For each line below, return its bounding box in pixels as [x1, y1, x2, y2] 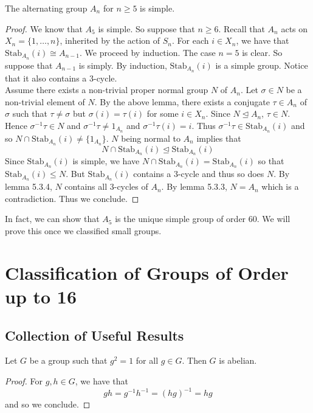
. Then [182, 354, 207, 367]
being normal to [121, 131, 181, 144]
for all [136, 354, 159, 367]
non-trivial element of [5, 95, 85, 108]
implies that [196, 131, 241, 144]
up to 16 [5, 283, 77, 308]
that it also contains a [5, 71, 87, 84]
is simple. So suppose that [98, 22, 195, 35]
